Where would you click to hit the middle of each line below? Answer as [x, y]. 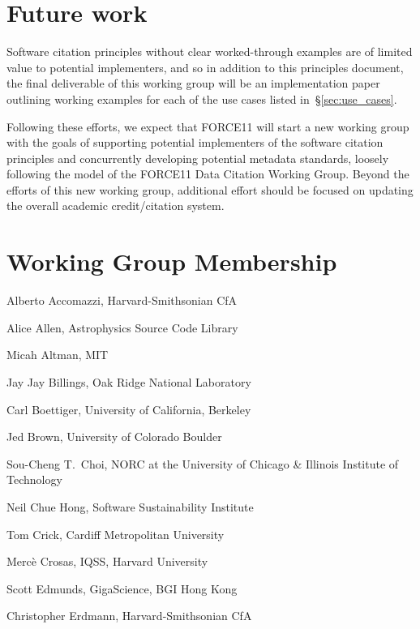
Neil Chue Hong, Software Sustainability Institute [130, 506]
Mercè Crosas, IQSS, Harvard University [107, 561]
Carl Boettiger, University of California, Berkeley [129, 409]
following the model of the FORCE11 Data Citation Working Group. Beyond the [208, 174]
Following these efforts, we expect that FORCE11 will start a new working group [208, 126]
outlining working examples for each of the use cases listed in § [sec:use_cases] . [202, 98]
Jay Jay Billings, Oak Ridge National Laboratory [129, 381]
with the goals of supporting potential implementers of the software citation [195, 142]
